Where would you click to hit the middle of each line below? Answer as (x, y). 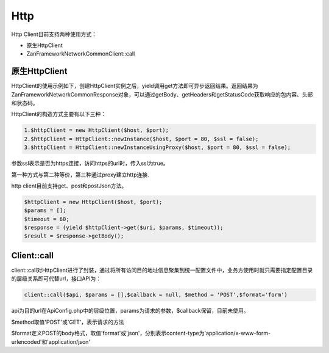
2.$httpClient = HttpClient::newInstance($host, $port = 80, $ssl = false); (141, 139)
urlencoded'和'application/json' (51, 341)
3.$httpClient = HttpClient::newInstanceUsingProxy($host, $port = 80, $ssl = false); (157, 147)
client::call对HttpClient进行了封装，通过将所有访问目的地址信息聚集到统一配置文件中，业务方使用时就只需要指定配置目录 (162, 270)
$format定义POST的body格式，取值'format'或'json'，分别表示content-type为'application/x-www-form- (141, 333)
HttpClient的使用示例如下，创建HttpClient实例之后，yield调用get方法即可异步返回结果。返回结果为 (135, 86)
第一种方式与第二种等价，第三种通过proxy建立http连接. (80, 175)
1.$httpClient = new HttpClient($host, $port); (96, 130)
